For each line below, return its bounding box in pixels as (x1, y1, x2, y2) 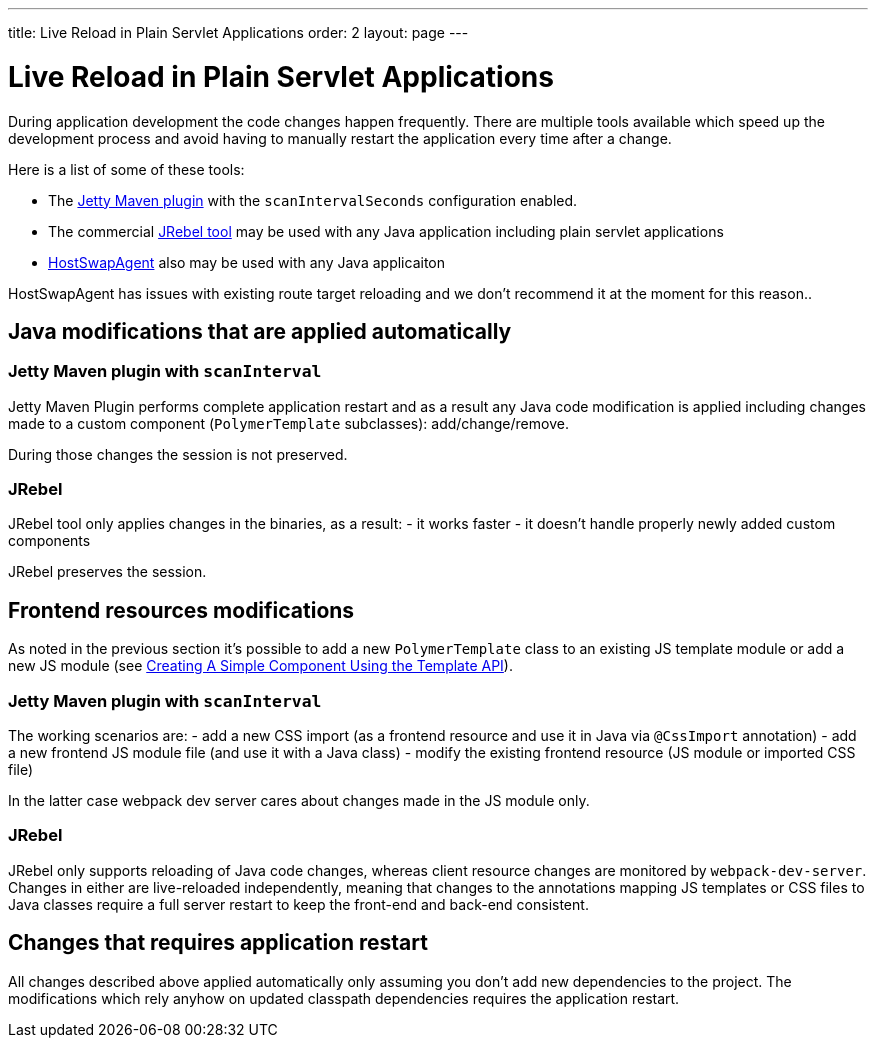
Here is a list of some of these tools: (8, 160, 245, 178)
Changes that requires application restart (8, 930, 428, 956)
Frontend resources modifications (8, 597, 355, 623)
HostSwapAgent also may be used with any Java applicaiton (48, 253, 445, 271)
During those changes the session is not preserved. (8, 445, 348, 463)
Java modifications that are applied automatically (8, 318, 512, 344)
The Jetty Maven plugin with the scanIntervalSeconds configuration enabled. (48, 191, 578, 209)
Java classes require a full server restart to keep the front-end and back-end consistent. (8, 895, 589, 913)
